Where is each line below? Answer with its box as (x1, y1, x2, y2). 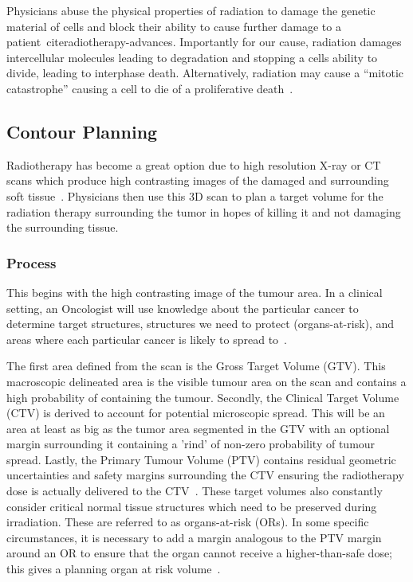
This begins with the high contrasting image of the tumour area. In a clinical (6, 283, 383, 300)
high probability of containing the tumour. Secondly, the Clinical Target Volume (6, 389, 399, 405)
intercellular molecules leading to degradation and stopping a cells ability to (6, 49, 378, 65)
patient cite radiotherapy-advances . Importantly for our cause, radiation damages (6, 33, 402, 50)
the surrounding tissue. (6, 219, 119, 236)
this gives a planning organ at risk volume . (6, 561, 221, 577)
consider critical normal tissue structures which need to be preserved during (6, 498, 377, 514)
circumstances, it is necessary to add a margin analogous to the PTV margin (6, 529, 382, 545)
